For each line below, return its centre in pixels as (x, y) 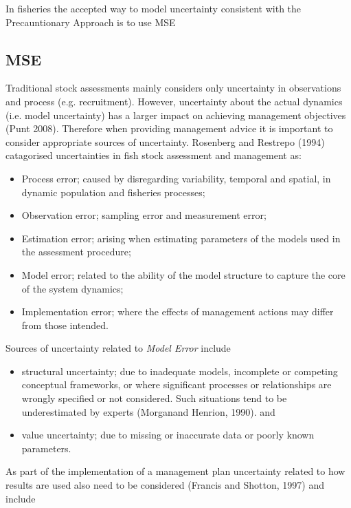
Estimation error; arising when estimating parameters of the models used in (181, 238)
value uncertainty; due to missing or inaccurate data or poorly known (168, 435)
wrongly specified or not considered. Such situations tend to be (154, 398)
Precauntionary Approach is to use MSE (91, 22)
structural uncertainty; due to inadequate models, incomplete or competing (180, 371)
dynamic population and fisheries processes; (113, 192)
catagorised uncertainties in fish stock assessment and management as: (154, 155)
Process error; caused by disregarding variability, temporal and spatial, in (176, 178)
